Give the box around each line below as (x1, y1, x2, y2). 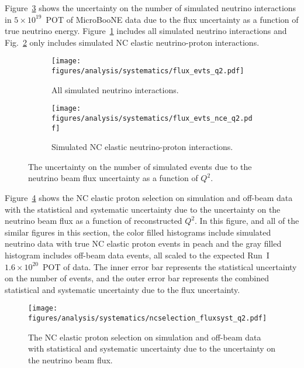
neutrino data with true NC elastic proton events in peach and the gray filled (5, 237, 282, 250)
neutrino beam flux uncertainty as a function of (28, 172, 198, 184)
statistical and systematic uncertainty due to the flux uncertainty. (5, 283, 240, 295)
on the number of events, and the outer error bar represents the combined (5, 272, 270, 284)
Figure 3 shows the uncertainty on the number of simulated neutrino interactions (5, 2, 296, 13)
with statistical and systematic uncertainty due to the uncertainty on (28, 342, 276, 355)
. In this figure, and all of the (195, 214, 299, 227)
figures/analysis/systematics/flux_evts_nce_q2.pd (51, 114, 253, 122)
